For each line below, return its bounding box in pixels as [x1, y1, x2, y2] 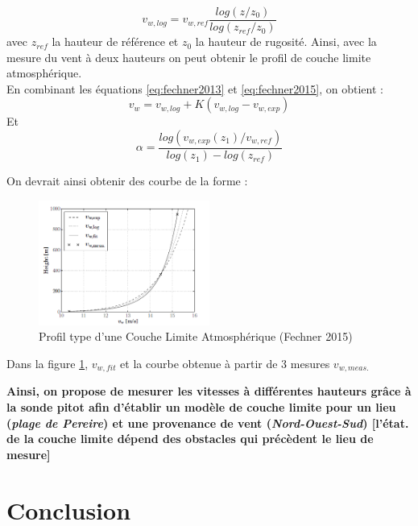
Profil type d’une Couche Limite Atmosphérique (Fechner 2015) [39, 328, 353, 345]
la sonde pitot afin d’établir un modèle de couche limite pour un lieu [6, 399, 396, 416]
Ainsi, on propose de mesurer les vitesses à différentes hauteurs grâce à [6, 383, 412, 400]
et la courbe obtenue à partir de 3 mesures [120, 355, 330, 372]
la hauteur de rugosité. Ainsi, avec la [195, 33, 377, 50]
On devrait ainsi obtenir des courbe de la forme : [6, 172, 248, 189]
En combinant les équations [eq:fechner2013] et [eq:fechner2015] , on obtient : [6, 80, 383, 97]
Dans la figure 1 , [6, 355, 89, 372]
